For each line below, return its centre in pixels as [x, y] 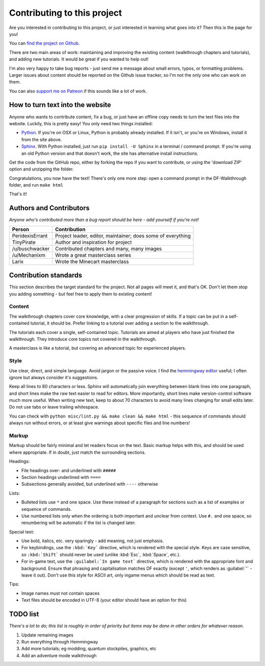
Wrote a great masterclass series [93, 255]
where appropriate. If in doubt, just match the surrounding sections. [77, 452]
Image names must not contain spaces [61, 593]
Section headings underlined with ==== [61, 477]
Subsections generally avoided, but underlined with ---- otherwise [90, 484]
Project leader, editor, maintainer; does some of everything [123, 236]
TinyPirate [24, 242]
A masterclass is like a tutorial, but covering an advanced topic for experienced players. [98, 348]
